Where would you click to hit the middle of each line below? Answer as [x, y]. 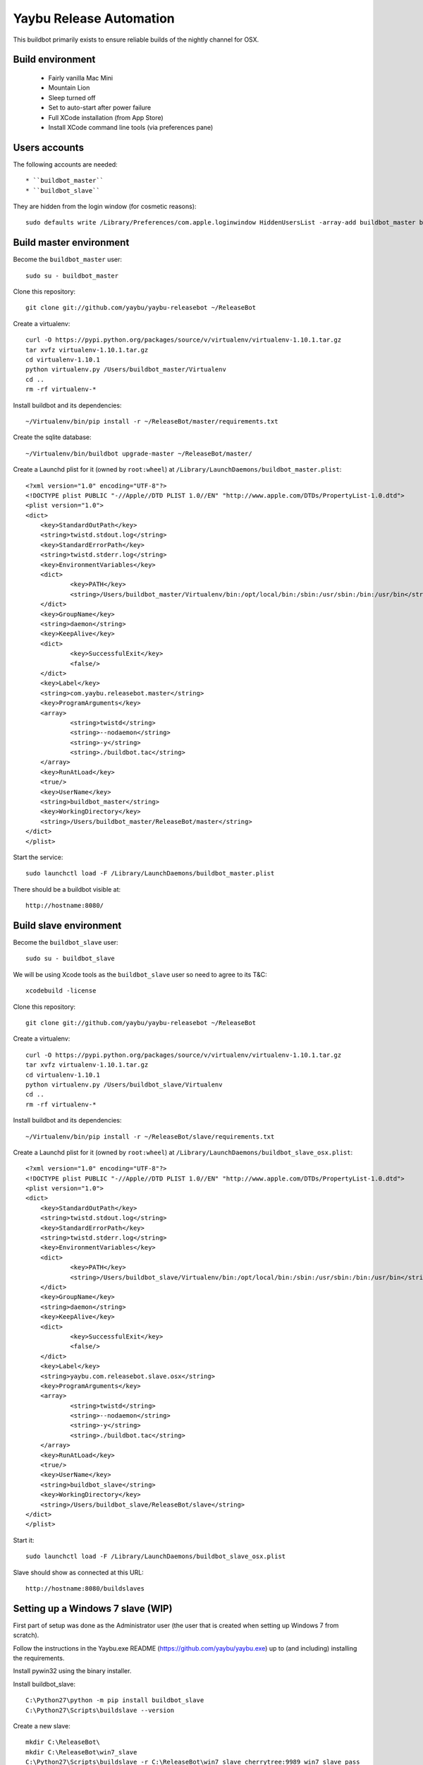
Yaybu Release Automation [94, 18]
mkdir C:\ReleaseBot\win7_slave [81, 1752]
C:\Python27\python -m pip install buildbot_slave [115, 1700]
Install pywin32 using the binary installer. [72, 1671]
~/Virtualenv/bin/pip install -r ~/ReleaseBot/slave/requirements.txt [150, 1136]
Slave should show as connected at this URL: [78, 1572]
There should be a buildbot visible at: [67, 889]
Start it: [24, 1540]
